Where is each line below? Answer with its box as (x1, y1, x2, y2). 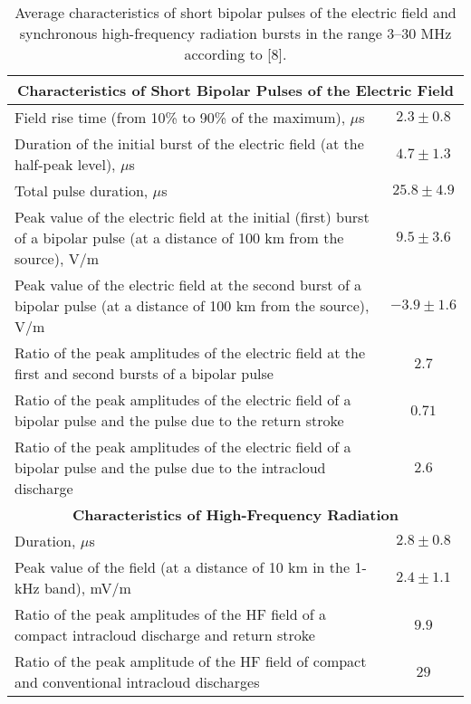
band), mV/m (43, 577, 131, 598)
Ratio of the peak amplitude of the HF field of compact (14, 651, 367, 671)
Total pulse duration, (14, 180, 149, 201)
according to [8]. (184, 43, 287, 64)
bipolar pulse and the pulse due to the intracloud (14, 457, 326, 478)
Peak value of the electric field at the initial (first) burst (14, 206, 370, 227)
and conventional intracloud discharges (14, 671, 260, 692)
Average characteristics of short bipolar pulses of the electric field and (14, 2, 457, 23)
